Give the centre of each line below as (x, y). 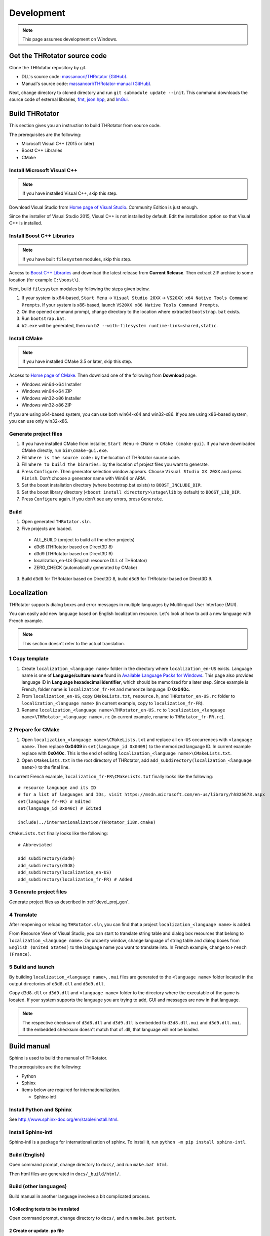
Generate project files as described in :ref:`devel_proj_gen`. (69, 902)
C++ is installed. (26, 223)
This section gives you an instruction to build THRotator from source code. (85, 126)
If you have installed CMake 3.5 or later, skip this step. (77, 361)
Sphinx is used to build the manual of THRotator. (58, 1058)
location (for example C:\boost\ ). (44, 280)
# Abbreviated (35, 845)
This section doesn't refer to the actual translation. (74, 643)
